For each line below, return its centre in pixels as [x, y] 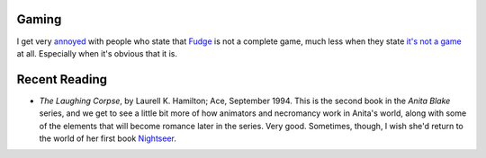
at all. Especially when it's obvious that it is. [97, 53]
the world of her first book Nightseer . [108, 138]
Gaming [39, 19]
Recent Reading [62, 79]
